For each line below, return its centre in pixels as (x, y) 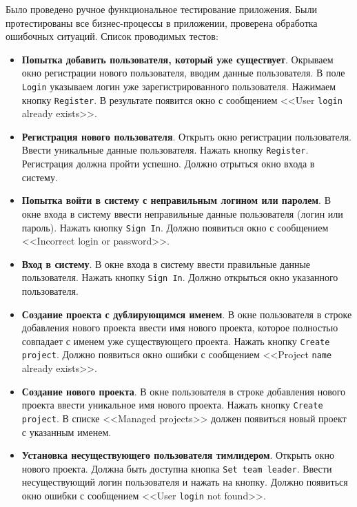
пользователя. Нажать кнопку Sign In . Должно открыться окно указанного (180, 277)
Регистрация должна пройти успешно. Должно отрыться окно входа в (168, 164)
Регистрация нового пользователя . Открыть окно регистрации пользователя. (187, 136)
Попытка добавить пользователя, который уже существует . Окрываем (177, 59)
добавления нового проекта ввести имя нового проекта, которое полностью (180, 328)
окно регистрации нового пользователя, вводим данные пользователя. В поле (183, 73)
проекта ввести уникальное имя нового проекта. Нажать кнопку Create (172, 405)
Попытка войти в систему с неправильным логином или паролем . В (176, 200)
